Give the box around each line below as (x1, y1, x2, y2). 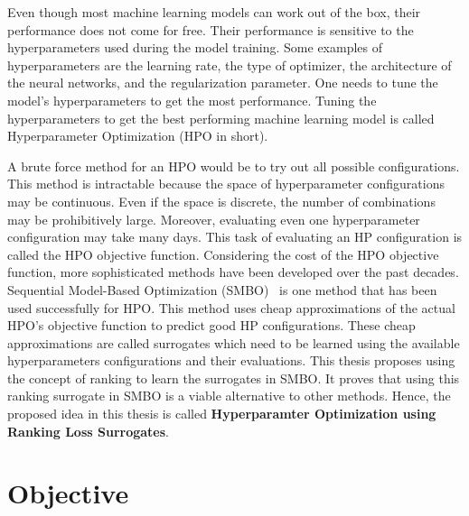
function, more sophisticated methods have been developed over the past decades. (7, 263, 459, 281)
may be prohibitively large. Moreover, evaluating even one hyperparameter (7, 209, 420, 228)
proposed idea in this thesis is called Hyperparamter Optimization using (7, 404, 436, 423)
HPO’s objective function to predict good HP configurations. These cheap (7, 316, 416, 335)
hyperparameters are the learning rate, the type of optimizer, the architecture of (7, 55, 452, 74)
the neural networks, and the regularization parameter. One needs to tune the (7, 73, 438, 92)
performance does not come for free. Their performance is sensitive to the (7, 20, 414, 39)
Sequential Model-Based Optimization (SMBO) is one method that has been (7, 280, 437, 299)
